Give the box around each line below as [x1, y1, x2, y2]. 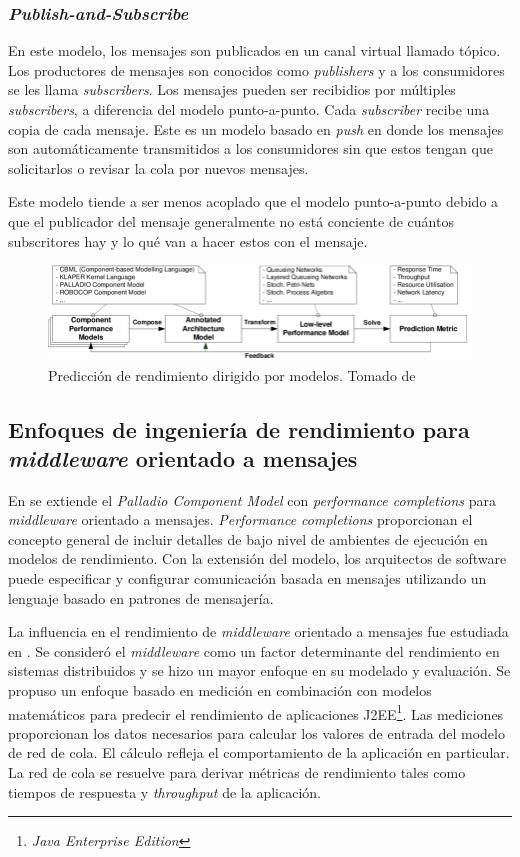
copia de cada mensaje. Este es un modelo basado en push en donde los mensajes [8, 118, 504, 139]
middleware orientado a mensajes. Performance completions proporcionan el [8, 509, 473, 530]
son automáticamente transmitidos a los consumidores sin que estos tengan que [8, 138, 493, 159]
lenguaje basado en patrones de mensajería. [8, 587, 274, 608]
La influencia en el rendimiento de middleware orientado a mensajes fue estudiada [8, 621, 509, 642]
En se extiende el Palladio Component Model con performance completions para [8, 489, 496, 510]
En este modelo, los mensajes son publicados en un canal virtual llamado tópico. [8, 40, 501, 61]
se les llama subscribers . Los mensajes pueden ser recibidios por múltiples [8, 79, 456, 100]
